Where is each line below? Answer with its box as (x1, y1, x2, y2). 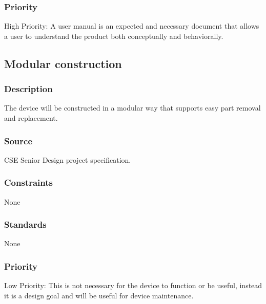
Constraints (4, 176, 53, 189)
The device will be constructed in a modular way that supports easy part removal (4, 102, 261, 113)
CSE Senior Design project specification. (4, 154, 131, 165)
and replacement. (4, 113, 58, 123)
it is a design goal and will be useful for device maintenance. (4, 290, 194, 300)
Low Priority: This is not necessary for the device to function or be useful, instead (4, 280, 262, 291)
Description (4, 82, 53, 95)
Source (4, 134, 33, 147)
